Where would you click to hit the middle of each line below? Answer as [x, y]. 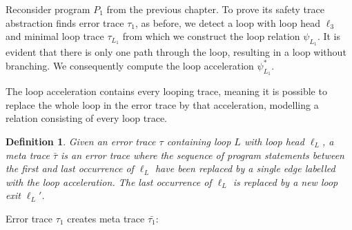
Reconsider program [48, 9]
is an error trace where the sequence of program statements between [203, 155]
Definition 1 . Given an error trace [81, 141]
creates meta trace [106, 218]
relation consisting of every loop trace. [86, 118]
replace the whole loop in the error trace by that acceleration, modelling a [162, 104]
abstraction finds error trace [65, 22]
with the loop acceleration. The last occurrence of [109, 181]
